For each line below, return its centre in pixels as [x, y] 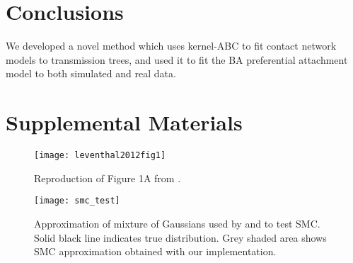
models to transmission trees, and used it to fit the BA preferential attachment [177, 59]
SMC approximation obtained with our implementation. [155, 251]
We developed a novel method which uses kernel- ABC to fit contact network [171, 46]
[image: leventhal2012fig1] [100, 156]
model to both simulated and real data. [91, 73]
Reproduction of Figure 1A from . [108, 178]
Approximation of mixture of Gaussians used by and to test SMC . [177, 223]
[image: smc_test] [77, 201]
